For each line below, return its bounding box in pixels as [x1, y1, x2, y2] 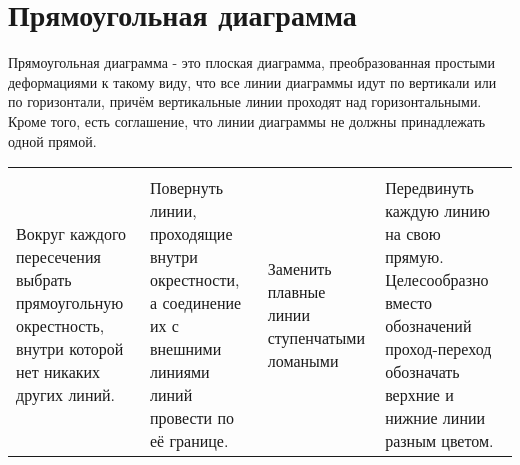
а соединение [149, 291, 242, 315]
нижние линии [385, 406, 486, 430]
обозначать [385, 360, 460, 384]
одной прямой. [8, 130, 97, 151]
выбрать [16, 268, 72, 292]
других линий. [16, 383, 116, 407]
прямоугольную [16, 291, 124, 315]
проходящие [149, 222, 233, 246]
